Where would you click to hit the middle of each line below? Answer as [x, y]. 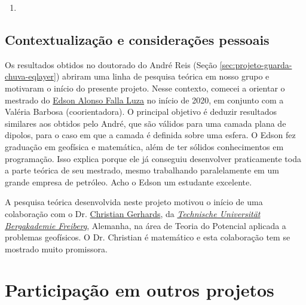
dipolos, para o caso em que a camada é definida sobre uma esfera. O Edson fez [150, 135]
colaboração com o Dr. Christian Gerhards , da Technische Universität [133, 213]
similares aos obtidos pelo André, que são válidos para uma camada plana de [146, 123]
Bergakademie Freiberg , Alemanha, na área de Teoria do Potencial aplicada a [146, 225]
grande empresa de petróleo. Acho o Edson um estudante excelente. [128, 182]
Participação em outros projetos [140, 290]
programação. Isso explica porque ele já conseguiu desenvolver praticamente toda [153, 158]
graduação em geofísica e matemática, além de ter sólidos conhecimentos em [144, 146]
